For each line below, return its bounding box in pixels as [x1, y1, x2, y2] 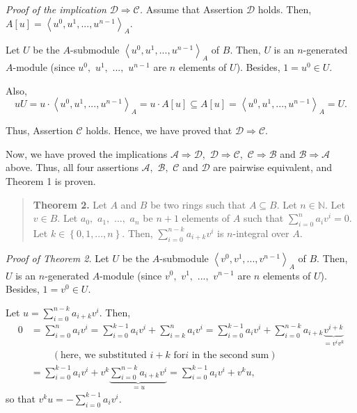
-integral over [232, 225, 289, 240]
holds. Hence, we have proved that [86, 123, 232, 138]
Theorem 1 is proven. [6, 173, 96, 188]
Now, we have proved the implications [6, 146, 168, 161]
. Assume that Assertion [139, 2, 244, 16]
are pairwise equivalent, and [213, 160, 333, 175]
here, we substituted [61, 350, 147, 361]
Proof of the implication [6, 2, 106, 16]
